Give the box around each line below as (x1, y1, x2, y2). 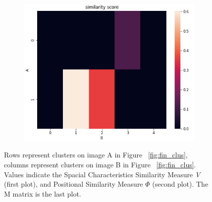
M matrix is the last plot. (4, 188, 81, 199)
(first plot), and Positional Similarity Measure (4, 179, 143, 189)
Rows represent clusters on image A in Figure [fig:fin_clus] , (4, 150, 188, 160)
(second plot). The (152, 179, 209, 189)
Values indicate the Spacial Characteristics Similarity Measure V (4, 169, 201, 179)
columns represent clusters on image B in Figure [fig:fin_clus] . (4, 159, 196, 169)
